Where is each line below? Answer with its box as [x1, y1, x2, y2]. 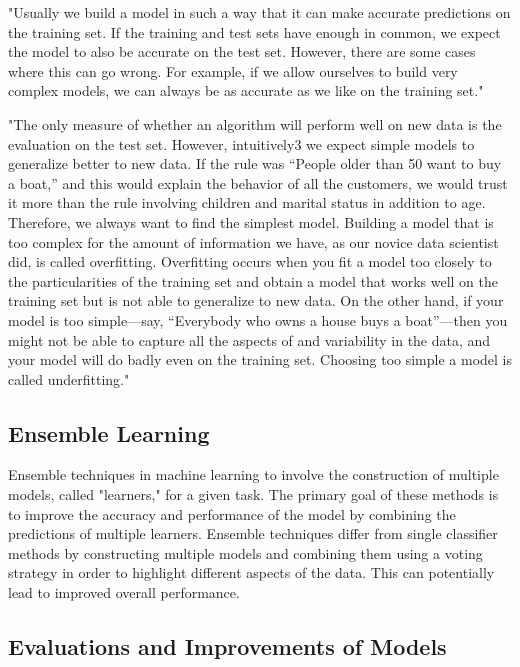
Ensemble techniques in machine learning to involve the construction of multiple [8, 464, 499, 485]
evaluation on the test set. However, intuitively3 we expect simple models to [8, 133, 475, 154]
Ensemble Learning [8, 417, 210, 448]
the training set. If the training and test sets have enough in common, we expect [8, 21, 501, 42]
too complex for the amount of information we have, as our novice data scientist [8, 231, 499, 252]
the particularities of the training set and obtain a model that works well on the [8, 270, 499, 291]
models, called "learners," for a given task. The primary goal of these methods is [8, 484, 499, 505]
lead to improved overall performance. [8, 582, 240, 603]
